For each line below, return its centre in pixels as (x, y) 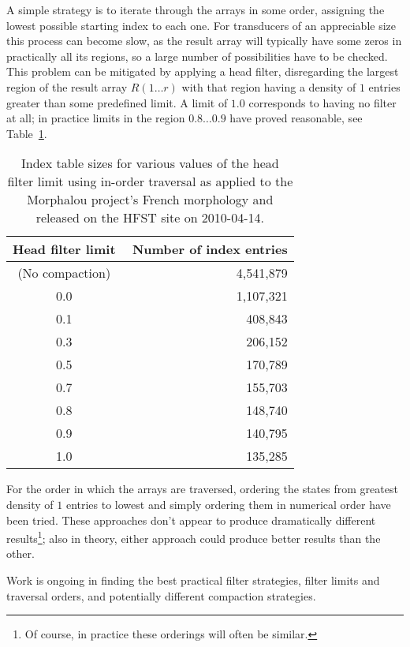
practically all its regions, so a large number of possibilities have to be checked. (197, 56)
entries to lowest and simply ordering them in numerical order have (228, 504)
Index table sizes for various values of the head (150, 163)
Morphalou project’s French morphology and (150, 200)
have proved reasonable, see (296, 118)
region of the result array (67, 86)
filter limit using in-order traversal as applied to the (150, 181)
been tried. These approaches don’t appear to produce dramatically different (191, 520)
